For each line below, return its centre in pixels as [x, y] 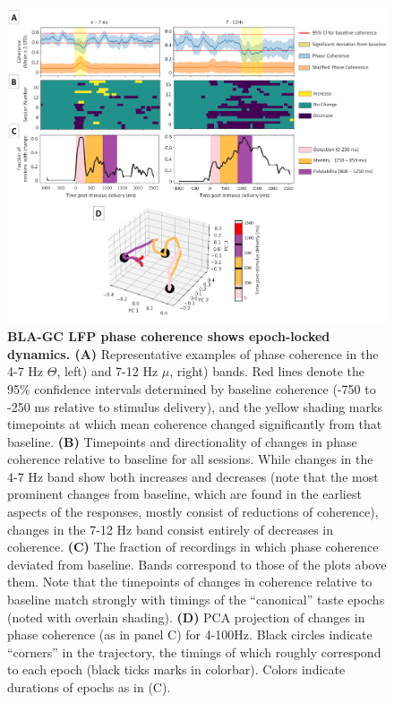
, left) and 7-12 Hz [107, 371]
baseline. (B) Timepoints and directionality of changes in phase [182, 441]
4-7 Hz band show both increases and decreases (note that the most [193, 476]
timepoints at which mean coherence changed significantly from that [195, 424]
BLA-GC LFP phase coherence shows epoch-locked [169, 336]
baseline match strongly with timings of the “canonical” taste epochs [196, 600]
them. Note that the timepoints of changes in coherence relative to [190, 582]
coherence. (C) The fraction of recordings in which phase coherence [193, 547]
